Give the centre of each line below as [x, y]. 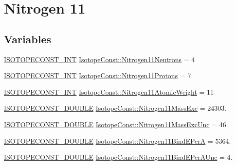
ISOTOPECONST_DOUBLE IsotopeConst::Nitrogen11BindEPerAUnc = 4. [118, 157]
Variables [28, 39]
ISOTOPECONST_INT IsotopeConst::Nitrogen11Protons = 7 [98, 75]
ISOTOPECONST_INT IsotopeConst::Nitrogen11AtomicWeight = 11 [109, 91]
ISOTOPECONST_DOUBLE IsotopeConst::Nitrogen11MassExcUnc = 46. [116, 124]
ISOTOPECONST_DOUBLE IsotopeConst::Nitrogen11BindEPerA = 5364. [118, 140]
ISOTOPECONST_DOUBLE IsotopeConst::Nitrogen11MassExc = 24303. [115, 108]
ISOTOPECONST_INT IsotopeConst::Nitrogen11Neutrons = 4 [100, 59]
